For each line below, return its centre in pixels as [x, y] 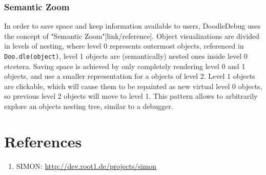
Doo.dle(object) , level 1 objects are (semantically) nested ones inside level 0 [126, 56]
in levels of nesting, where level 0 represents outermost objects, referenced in [124, 46]
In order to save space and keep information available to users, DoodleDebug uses [132, 26]
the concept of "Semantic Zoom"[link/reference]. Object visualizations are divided [132, 36]
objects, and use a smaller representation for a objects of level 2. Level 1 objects [130, 76]
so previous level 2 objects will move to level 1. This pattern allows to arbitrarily [131, 96]
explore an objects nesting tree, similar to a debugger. [89, 106]
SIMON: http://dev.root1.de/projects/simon [86, 166]
